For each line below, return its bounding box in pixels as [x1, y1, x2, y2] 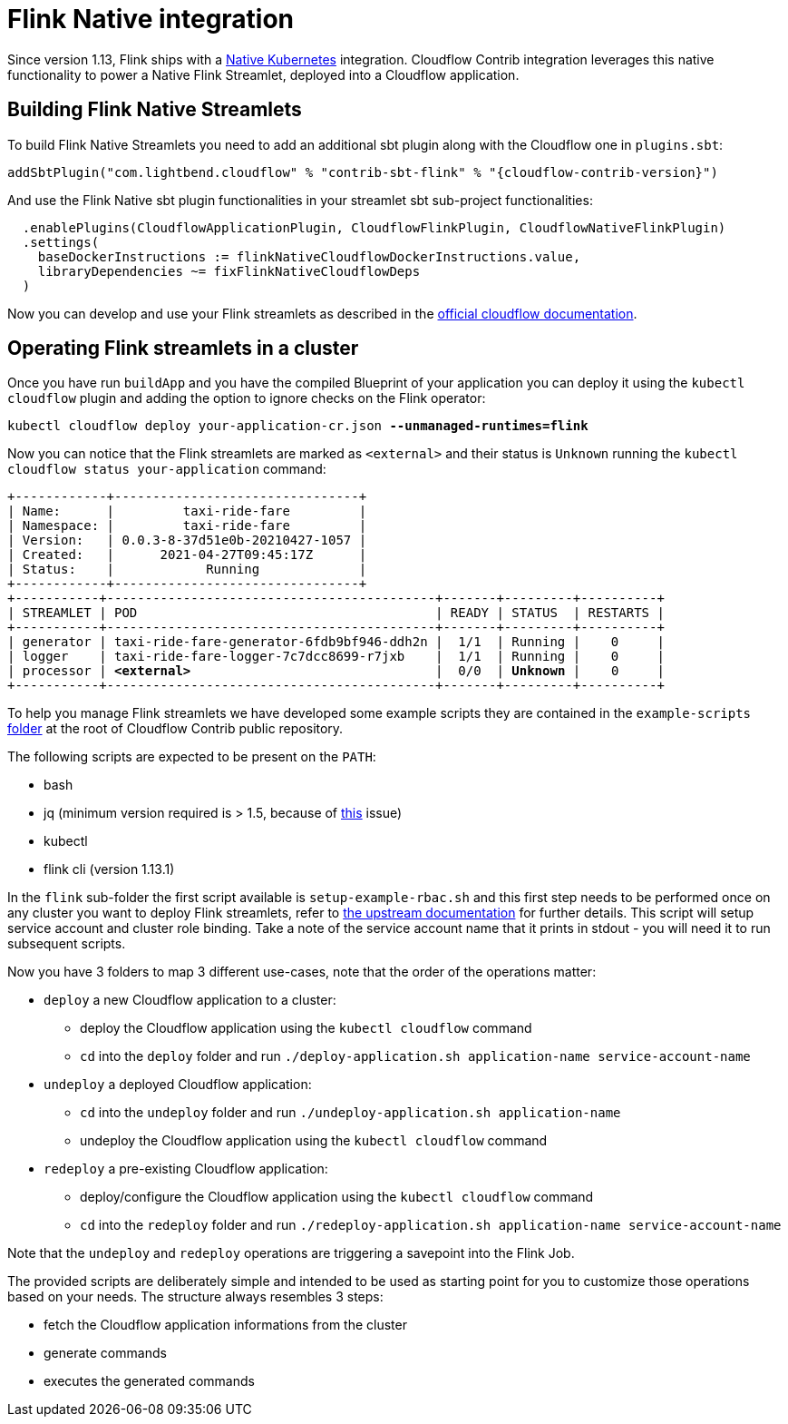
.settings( [22, 234, 100, 250]
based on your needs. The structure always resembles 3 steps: [7, 1289, 384, 1305]
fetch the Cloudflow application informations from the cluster [44, 1317, 407, 1333]
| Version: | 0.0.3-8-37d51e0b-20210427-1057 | [7, 533, 367, 548]
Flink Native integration [7, 4, 295, 34]
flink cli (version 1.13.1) [44, 861, 175, 878]
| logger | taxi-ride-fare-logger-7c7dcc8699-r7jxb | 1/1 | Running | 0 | [7, 649, 665, 664]
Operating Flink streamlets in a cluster [7, 337, 359, 360]
